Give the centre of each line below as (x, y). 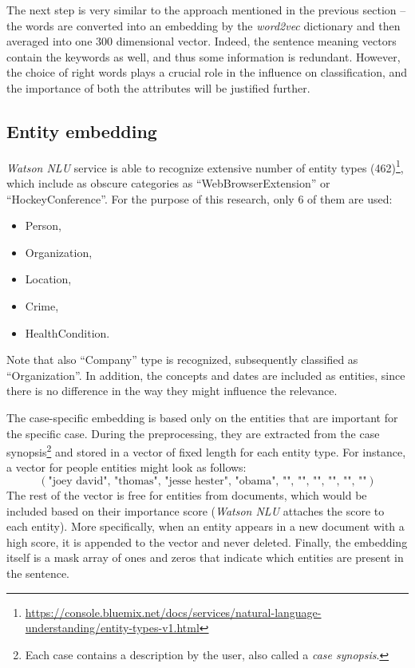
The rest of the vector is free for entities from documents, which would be (187, 494)
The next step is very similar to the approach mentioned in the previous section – (206, 10)
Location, (48, 279)
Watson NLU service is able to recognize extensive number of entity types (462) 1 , (205, 166)
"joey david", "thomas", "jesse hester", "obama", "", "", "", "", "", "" (207, 481)
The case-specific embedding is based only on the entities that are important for (202, 417)
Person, (43, 225)
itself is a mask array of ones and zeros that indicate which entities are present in (205, 557)
